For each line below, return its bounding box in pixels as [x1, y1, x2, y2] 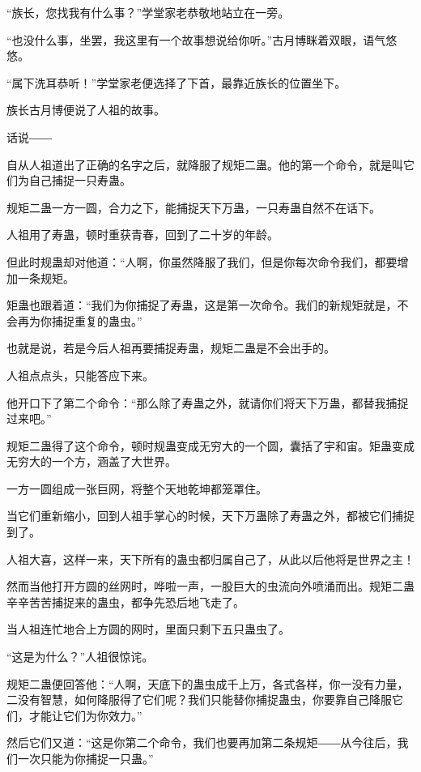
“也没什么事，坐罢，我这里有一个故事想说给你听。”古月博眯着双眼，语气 [6, 31, 386, 48]
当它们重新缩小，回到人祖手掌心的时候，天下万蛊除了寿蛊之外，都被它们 [6, 507, 392, 524]
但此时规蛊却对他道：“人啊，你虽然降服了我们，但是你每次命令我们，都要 [6, 253, 398, 270]
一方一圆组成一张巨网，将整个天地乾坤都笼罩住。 [6, 480, 267, 497]
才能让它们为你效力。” [28, 706, 142, 723]
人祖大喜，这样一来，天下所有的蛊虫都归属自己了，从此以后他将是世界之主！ [6, 550, 415, 567]
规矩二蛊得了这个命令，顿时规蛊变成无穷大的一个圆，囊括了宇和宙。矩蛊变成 [6, 437, 415, 454]
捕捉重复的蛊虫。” [51, 312, 142, 329]
